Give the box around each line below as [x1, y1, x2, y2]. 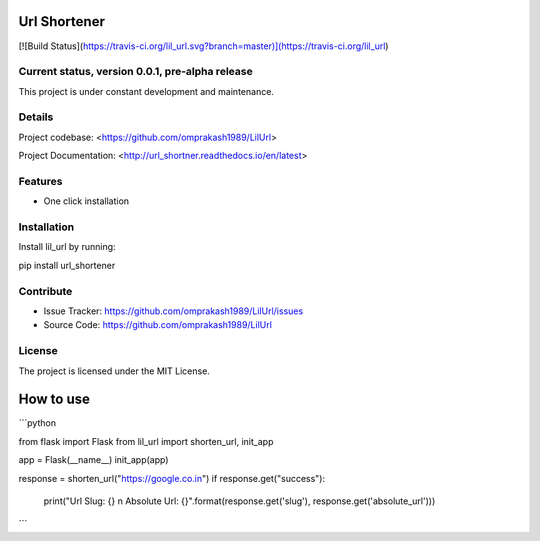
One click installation [43, 195, 130, 207]
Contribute [18, 284, 73, 298]
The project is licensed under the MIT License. [18, 365, 210, 377]
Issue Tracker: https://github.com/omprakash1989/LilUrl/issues [43, 305, 304, 317]
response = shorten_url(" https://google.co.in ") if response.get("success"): [18, 472, 326, 484]
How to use [18, 391, 90, 408]
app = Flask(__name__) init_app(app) [18, 454, 169, 466]
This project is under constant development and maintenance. [18, 85, 275, 97]
